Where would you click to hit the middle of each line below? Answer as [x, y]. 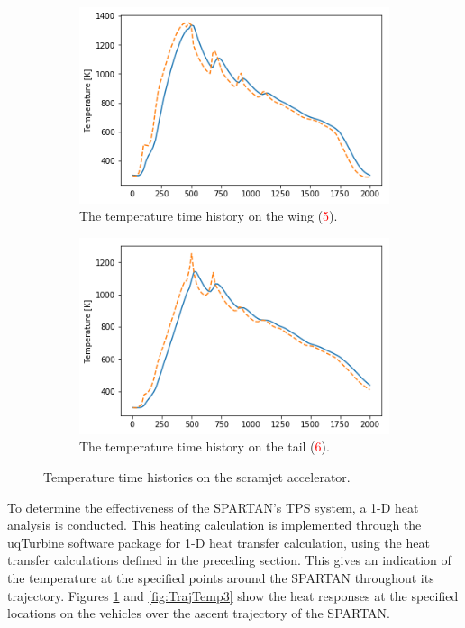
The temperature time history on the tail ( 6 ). [205, 446]
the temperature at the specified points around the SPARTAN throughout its [221, 577]
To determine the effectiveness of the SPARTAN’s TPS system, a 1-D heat [213, 507]
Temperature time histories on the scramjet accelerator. [197, 476]
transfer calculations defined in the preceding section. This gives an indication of [229, 560]
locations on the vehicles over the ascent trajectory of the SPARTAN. [199, 613]
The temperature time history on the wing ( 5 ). [209, 216]
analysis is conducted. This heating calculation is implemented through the [214, 525]
